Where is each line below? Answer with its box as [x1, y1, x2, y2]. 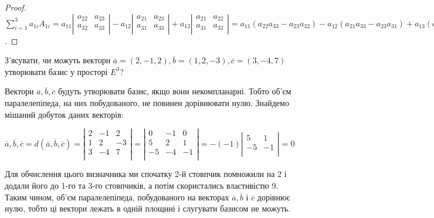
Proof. [5, 1, 26, 13]
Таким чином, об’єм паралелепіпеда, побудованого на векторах [5, 190, 229, 203]
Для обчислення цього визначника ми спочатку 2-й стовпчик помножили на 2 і [5, 168, 287, 180]
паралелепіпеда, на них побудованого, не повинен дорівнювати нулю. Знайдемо [5, 96, 289, 108]
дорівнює [257, 190, 290, 203]
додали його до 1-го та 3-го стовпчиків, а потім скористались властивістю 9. [5, 179, 279, 192]
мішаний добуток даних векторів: [5, 108, 124, 120]
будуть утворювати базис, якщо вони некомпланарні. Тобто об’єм [57, 85, 291, 97]
